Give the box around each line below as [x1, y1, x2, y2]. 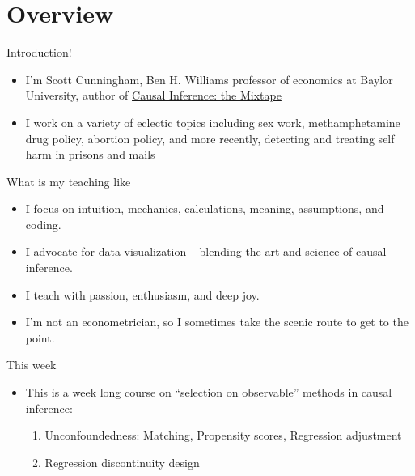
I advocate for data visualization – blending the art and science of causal [25, 243, 387, 260]
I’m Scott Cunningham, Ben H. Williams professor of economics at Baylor [25, 70, 393, 87]
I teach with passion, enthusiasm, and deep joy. [25, 286, 260, 303]
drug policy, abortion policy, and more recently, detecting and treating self [25, 130, 395, 147]
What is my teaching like [6, 172, 131, 189]
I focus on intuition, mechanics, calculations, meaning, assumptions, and [25, 200, 384, 217]
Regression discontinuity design [44, 453, 200, 470]
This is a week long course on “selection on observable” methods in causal [25, 384, 392, 401]
